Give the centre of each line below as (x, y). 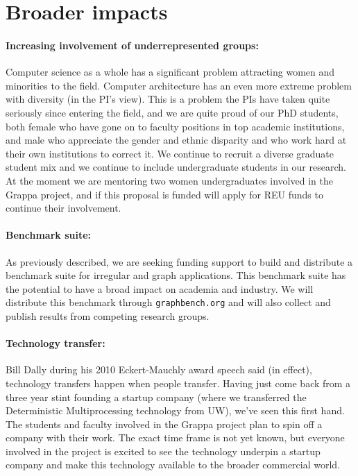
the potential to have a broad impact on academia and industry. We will (160, 288)
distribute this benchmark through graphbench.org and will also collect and (168, 302)
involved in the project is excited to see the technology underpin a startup (163, 451)
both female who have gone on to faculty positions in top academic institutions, (175, 126)
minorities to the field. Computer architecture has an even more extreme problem (179, 85)
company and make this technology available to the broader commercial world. (173, 465)
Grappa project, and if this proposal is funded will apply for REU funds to (164, 194)
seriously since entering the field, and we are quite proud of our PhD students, (172, 112)
